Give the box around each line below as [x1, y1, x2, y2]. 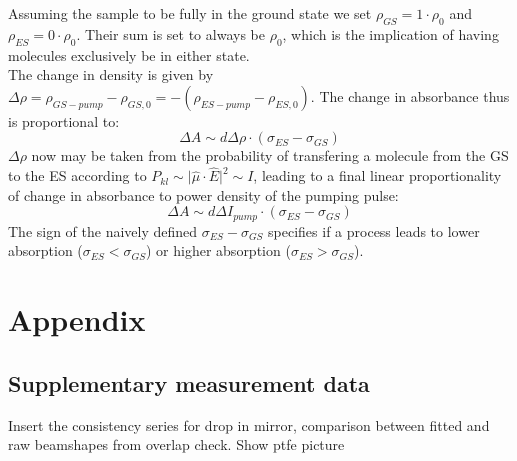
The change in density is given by [8, 64, 214, 85]
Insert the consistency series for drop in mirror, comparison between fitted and [8, 414, 490, 435]
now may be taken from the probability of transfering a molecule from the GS [31, 145, 509, 166]
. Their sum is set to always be [76, 23, 265, 44]
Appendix [8, 299, 146, 340]
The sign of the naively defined [8, 220, 198, 241]
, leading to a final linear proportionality [253, 165, 502, 186]
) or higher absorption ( [146, 240, 291, 261]
